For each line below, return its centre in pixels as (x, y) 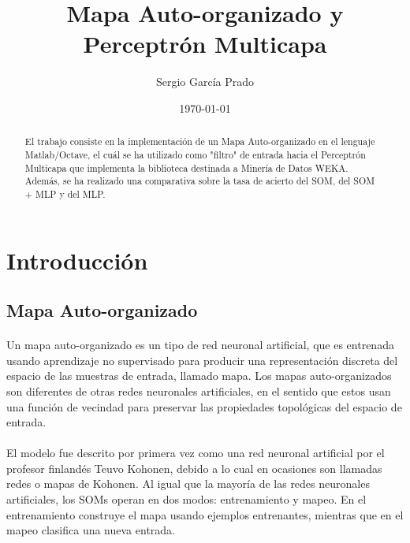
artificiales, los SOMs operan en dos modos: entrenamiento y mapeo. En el (186, 499)
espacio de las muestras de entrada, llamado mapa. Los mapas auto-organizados (199, 376)
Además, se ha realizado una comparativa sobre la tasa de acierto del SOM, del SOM (200, 181)
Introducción (77, 260)
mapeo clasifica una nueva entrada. (91, 530)
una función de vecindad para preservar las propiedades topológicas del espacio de (204, 406)
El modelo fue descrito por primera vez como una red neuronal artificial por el (196, 453)
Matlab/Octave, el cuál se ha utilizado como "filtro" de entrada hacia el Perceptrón (195, 154)
